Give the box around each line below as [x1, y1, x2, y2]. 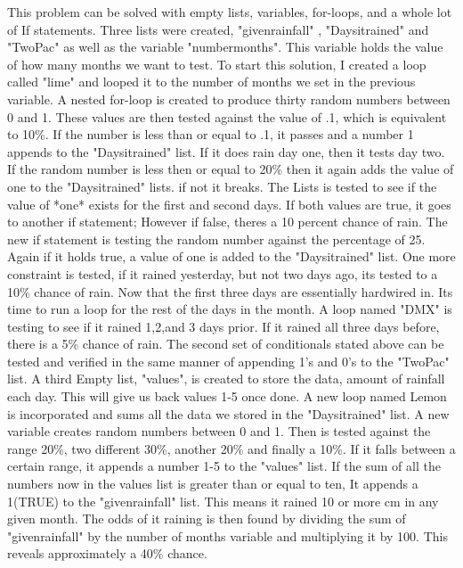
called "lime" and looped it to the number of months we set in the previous [7, 72, 416, 91]
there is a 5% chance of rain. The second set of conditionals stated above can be [7, 334, 444, 353]
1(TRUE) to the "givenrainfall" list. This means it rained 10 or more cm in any [7, 491, 439, 510]
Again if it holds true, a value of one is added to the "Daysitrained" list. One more [7, 247, 456, 266]
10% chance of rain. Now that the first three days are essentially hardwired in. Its [7, 282, 453, 300]
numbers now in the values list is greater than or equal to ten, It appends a [7, 474, 418, 493]
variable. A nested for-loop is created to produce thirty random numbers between [7, 89, 451, 108]
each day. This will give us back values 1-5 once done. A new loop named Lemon [7, 387, 447, 406]
